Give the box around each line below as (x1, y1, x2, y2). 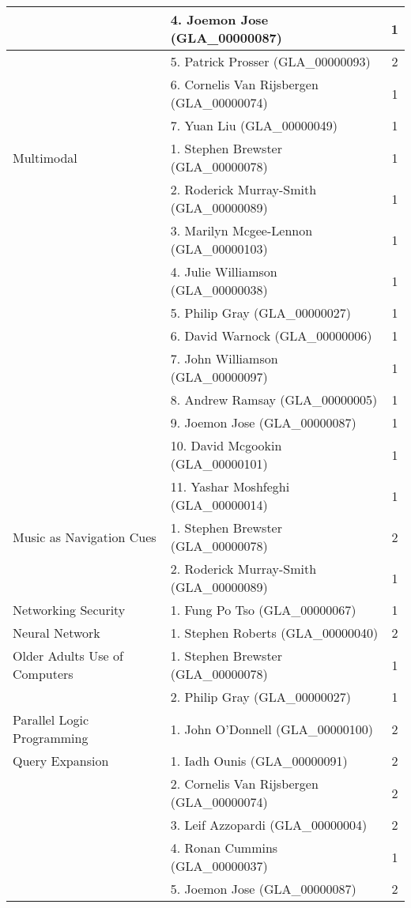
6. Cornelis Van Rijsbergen (170, 75, 319, 93)
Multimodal (13, 148, 77, 167)
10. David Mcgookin (170, 436, 282, 454)
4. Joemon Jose (170, 10, 269, 28)
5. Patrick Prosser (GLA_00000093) (170, 52, 371, 70)
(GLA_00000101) (170, 454, 268, 473)
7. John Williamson (170, 349, 278, 367)
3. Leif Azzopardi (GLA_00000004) (170, 816, 368, 834)
